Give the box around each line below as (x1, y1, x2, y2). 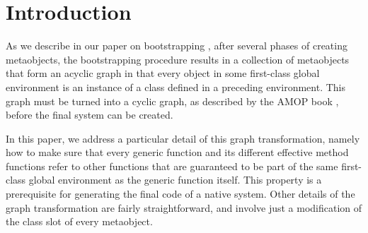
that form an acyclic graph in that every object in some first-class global (6, 66, 320, 80)
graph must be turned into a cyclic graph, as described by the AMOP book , (6, 93, 339, 108)
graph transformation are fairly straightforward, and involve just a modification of (6, 200, 362, 215)
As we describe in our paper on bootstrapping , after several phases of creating (6, 38, 347, 53)
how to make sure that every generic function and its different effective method (6, 145, 349, 160)
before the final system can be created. (6, 107, 173, 122)
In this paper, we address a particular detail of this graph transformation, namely (6, 131, 360, 145)
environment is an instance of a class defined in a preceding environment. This (6, 79, 345, 94)
